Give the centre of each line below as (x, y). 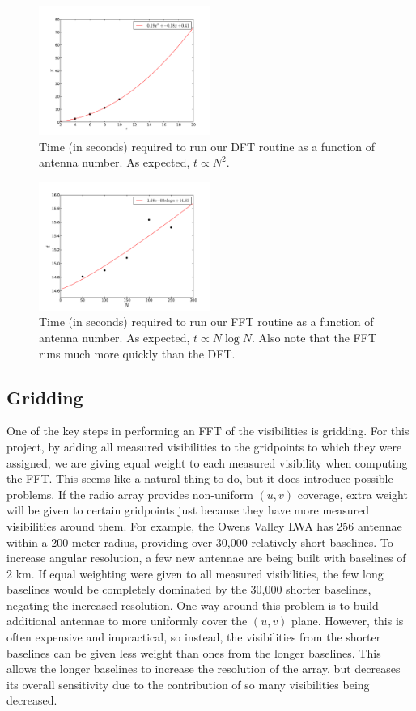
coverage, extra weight (352, 494)
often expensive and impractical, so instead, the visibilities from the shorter (194, 637)
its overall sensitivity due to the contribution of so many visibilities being (188, 684)
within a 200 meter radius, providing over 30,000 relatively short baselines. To (200, 542)
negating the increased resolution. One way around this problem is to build (193, 605)
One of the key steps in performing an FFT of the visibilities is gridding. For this (208, 431)
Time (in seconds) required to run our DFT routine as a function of (207, 146)
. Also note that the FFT (314, 337)
